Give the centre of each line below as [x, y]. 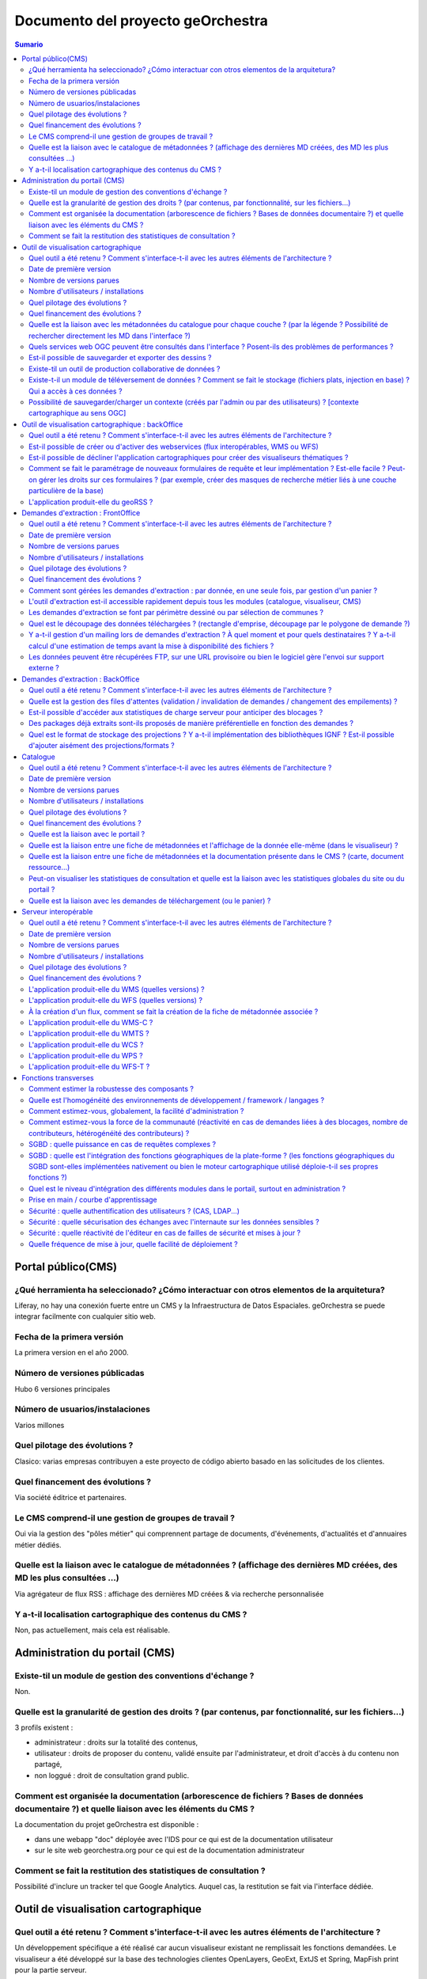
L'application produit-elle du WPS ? [86, 1056]
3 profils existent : [44, 1728]
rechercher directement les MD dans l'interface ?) [110, 336]
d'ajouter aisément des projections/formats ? [102, 746]
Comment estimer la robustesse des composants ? [111, 1089]
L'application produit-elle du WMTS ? [89, 1034]
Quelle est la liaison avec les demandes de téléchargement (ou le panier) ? [150, 900]
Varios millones [40, 1425]
